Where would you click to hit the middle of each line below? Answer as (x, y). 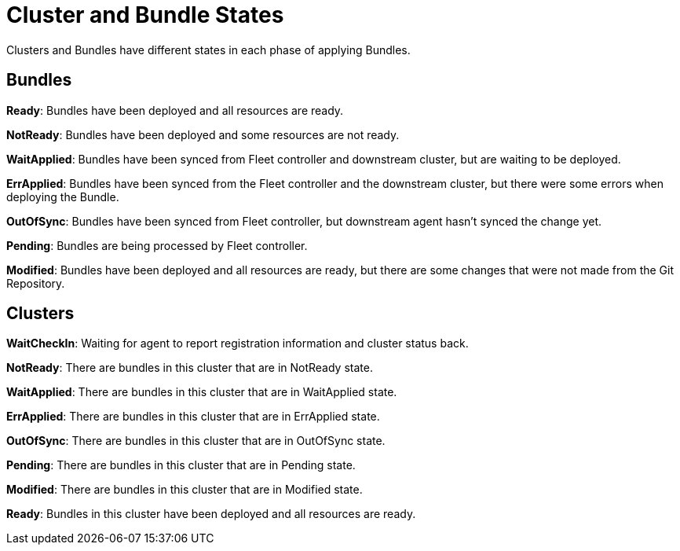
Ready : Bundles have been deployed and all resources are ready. (175, 110)
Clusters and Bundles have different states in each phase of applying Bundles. (208, 50)
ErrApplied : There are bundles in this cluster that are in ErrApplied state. (193, 417)
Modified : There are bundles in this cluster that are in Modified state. (185, 490)
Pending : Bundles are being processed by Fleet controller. (157, 245)
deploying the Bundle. (63, 197)
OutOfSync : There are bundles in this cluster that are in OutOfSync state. (196, 441)
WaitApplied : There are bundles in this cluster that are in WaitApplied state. (202, 392)
